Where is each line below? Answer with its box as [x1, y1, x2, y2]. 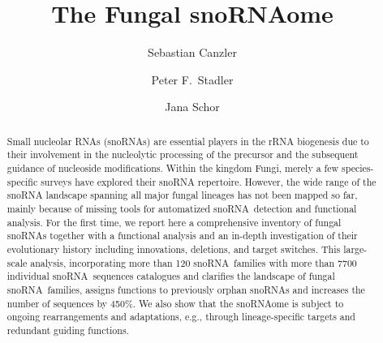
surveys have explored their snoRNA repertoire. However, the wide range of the [41, 174, 377, 188]
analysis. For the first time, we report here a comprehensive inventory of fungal [6, 215, 342, 229]
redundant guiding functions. [6, 323, 129, 337]
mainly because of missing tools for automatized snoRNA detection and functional [6, 201, 357, 215]
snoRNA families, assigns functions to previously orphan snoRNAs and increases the [6, 282, 365, 296]
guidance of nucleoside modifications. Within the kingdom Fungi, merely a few [6, 161, 339, 175]
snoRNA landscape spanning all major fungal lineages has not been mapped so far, [6, 188, 358, 202]
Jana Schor [165, 98, 220, 115]
